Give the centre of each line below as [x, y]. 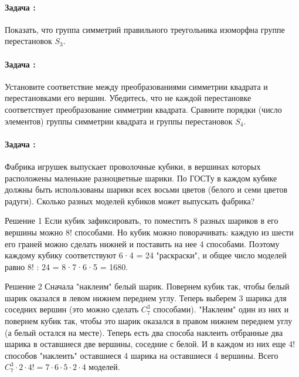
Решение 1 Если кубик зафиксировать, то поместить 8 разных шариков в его [142, 221]
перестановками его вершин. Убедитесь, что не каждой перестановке [128, 98]
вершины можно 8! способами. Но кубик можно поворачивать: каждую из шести [149, 232]
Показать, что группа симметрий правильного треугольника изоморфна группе [145, 29]
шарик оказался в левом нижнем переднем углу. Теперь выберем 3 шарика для [146, 297]
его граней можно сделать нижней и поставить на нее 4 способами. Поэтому [142, 243]
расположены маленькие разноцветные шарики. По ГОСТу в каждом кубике [141, 178]
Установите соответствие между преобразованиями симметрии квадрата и [136, 86]
